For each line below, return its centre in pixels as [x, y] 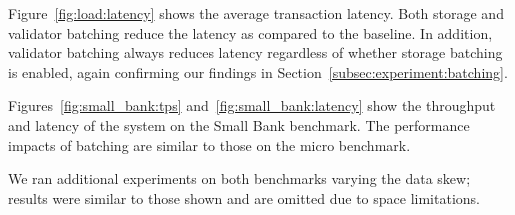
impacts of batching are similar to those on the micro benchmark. [209, 144]
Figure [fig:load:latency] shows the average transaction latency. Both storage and [256, 13]
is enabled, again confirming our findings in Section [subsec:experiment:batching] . [258, 71]
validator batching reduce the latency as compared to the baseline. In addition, [250, 32]
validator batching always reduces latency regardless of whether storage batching [255, 52]
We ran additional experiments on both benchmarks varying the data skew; [239, 178]
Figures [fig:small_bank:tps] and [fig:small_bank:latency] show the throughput [252, 105]
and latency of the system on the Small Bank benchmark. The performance [239, 124]
